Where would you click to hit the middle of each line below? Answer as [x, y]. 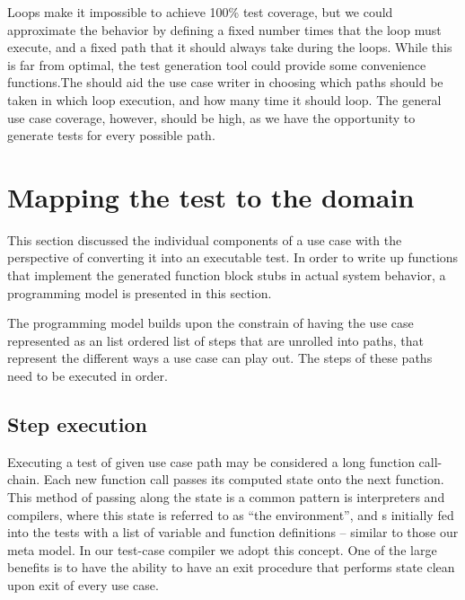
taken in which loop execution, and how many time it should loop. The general [224, 99]
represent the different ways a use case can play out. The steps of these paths [220, 358]
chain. [24, 479]
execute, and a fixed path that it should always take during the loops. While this [230, 47]
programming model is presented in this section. [140, 292]
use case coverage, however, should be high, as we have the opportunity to [211, 117]
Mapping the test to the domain [211, 196]
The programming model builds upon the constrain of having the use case [211, 323]
